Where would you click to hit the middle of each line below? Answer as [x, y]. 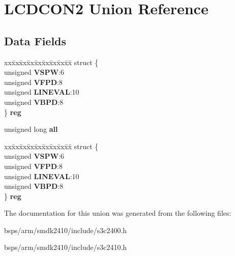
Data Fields [35, 40]
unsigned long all [31, 129]
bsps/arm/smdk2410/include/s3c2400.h [66, 230]
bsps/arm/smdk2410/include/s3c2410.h [66, 247]
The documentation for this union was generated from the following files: [118, 213]
